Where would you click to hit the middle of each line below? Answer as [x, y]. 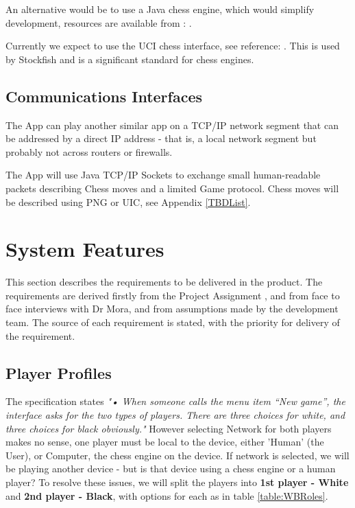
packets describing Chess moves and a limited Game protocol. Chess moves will [172, 188]
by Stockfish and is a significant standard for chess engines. [130, 59]
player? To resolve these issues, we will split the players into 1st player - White [177, 482]
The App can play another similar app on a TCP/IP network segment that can [172, 125]
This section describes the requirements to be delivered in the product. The [164, 282]
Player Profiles [59, 372]
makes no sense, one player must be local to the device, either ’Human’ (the [165, 442]
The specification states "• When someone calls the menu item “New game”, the [175, 401]
